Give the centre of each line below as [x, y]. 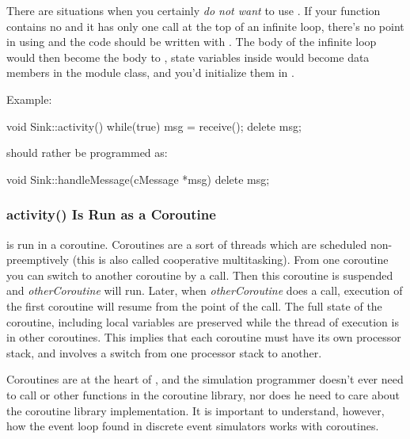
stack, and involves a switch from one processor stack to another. [164, 352]
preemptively [38, 260]
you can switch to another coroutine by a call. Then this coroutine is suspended [200, 275]
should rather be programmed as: [87, 153]
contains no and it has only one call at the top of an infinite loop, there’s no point [205, 26]
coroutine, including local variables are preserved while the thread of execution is [203, 321]
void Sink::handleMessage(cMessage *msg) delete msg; [138, 179]
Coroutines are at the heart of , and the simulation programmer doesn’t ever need [205, 379]
